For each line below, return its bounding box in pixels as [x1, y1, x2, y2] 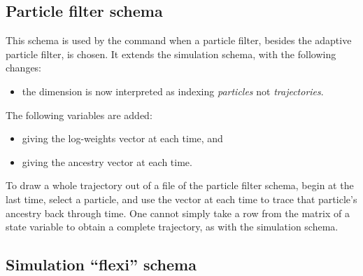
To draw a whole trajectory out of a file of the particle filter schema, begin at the [6, 178, 354, 193]
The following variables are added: [6, 107, 152, 122]
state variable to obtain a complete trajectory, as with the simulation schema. [6, 219, 339, 234]
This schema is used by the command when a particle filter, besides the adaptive [6, 33, 352, 48]
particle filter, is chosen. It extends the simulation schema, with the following [6, 46, 336, 61]
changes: [6, 60, 42, 75]
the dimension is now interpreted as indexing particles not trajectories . [22, 83, 324, 98]
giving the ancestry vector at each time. [22, 154, 192, 169]
